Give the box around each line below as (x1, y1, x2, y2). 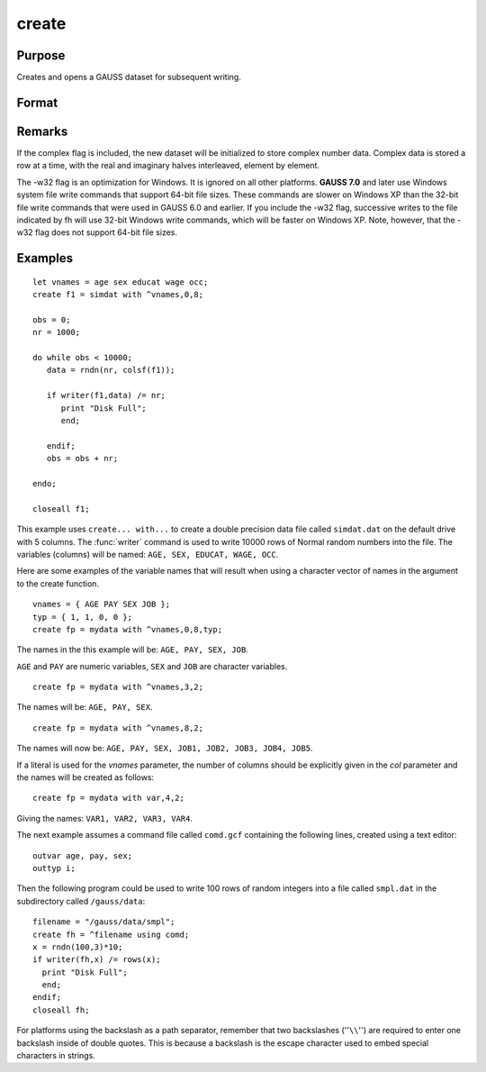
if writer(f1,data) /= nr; (46, 390, 166, 401)
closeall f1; (32, 504, 90, 513)
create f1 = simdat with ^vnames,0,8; (32, 289, 204, 300)
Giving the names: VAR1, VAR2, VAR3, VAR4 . (16, 813, 193, 823)
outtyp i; (32, 863, 76, 873)
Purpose (16, 48, 66, 63)
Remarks (16, 123, 68, 139)
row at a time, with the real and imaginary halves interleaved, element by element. (16, 160, 319, 171)
